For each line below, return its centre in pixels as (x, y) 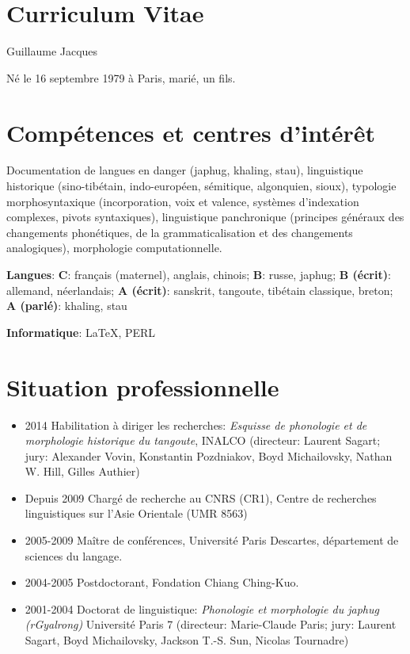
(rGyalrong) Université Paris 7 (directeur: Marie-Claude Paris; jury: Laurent (211, 624)
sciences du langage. (74, 555)
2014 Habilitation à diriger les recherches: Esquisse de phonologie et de (196, 425)
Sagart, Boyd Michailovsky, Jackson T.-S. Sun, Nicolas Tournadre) (187, 640)
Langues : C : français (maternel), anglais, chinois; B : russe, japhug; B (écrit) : (199, 274)
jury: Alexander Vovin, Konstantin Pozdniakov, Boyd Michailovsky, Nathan (209, 455)
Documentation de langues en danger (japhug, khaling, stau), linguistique (185, 170)
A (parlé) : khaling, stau (67, 306)
